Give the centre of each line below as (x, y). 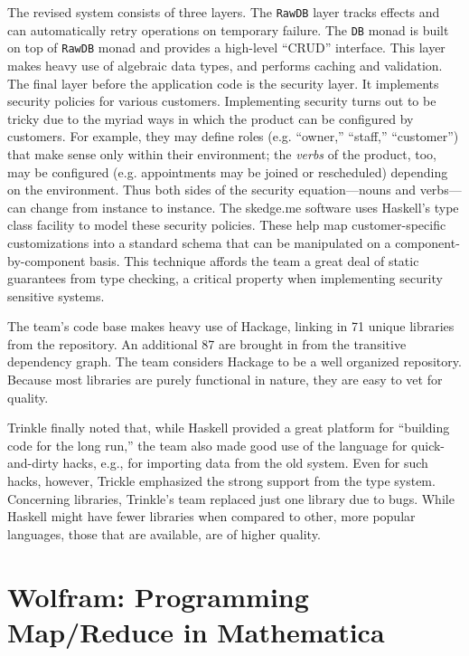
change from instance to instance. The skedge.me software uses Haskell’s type (244, 207)
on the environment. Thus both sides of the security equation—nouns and (211, 190)
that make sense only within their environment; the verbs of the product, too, (222, 153)
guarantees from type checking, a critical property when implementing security (225, 278)
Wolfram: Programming (158, 596)
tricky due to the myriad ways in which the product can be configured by (211, 118)
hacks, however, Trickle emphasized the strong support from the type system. (221, 481)
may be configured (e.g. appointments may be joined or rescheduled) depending (228, 171)
